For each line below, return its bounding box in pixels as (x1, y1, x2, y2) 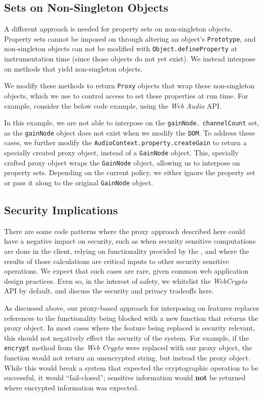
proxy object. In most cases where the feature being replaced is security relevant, (4, 322, 255, 333)
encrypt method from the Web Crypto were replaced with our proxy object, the (4, 342, 252, 353)
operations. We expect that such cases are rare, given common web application (4, 266, 249, 276)
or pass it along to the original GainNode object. (4, 177, 153, 188)
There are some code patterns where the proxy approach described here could (4, 225, 245, 236)
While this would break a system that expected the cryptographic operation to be (4, 362, 258, 373)
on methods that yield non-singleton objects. (4, 63, 143, 74)
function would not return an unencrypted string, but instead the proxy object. (4, 352, 250, 363)
